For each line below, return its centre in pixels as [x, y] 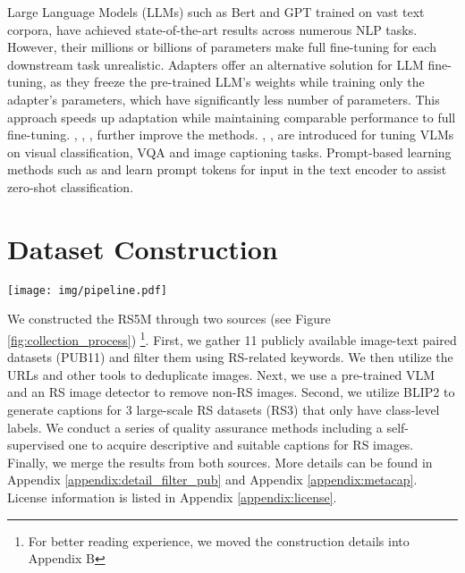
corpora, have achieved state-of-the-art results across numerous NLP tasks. [212, 29]
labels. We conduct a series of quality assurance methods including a [195, 427]
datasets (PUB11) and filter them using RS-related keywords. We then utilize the [230, 357]
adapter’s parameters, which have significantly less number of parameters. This [224, 99]
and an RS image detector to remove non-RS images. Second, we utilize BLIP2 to [231, 392]
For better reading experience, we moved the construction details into [219, 540]
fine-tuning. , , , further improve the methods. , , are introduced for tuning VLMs [231, 135]
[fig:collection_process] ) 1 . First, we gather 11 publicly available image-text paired [232, 338]
